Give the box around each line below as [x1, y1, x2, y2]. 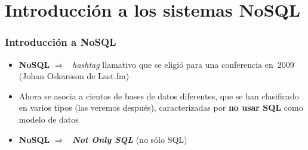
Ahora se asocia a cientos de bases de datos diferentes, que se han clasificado [19, 89, 299, 102]
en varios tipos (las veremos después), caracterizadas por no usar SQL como [19, 101, 303, 114]
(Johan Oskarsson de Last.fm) [19, 70, 130, 82]
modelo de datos [19, 112, 79, 125]
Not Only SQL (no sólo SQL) [72, 133, 187, 145]
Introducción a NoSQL [5, 35, 116, 49]
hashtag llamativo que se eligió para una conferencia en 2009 [72, 58, 294, 70]
